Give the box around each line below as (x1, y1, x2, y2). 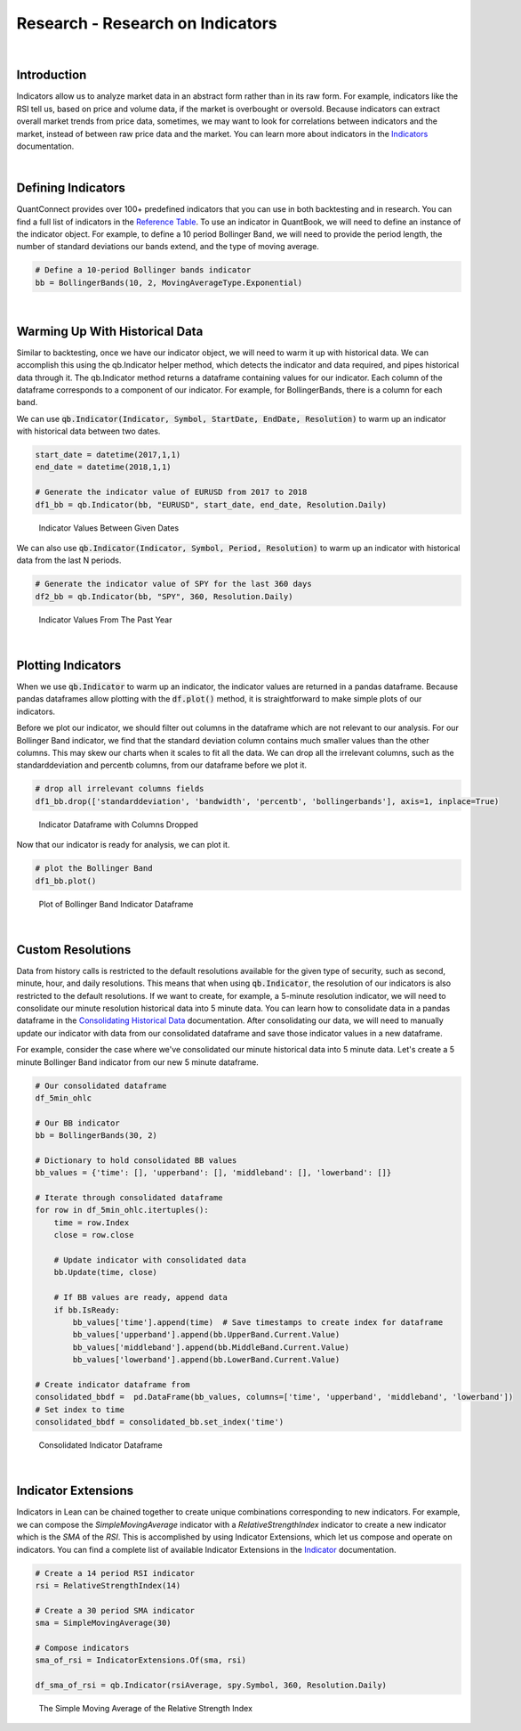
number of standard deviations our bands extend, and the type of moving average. (16, 241, 320, 252)
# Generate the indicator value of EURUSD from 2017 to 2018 (35, 487, 308, 498)
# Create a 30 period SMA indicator (35, 1605, 196, 1615)
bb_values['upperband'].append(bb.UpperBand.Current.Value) (72, 1329, 341, 1340)
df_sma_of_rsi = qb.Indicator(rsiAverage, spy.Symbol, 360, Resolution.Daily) (35, 1680, 387, 1691)
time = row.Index (53, 1217, 130, 1228)
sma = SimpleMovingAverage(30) (35, 1618, 172, 1629)
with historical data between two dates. (16, 426, 161, 436)
